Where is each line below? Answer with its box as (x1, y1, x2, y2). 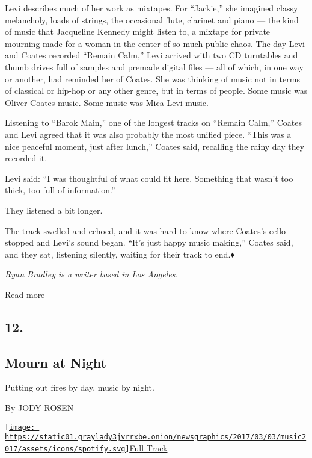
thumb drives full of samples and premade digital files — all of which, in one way (5, 60, 304, 73)
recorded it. (5, 152, 47, 164)
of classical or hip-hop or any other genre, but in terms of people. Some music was (5, 84, 308, 97)
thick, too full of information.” (5, 184, 115, 196)
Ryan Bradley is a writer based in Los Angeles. (5, 268, 178, 280)
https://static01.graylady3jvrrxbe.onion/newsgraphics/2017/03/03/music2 (5, 433, 307, 442)
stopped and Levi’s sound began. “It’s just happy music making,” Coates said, (5, 236, 293, 249)
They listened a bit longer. (5, 203, 103, 216)
